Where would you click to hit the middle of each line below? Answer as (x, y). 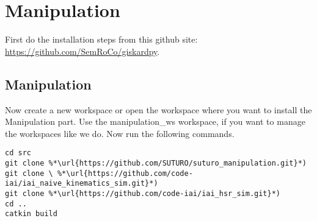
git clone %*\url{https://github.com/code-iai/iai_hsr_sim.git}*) (143, 193)
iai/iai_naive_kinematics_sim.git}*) (82, 184)
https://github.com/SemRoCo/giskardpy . (82, 51)
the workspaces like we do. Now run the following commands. (120, 133)
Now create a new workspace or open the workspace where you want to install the (158, 109)
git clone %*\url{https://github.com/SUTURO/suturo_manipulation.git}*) (156, 163)
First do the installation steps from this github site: (101, 39)
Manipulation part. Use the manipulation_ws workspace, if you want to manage (155, 121)
